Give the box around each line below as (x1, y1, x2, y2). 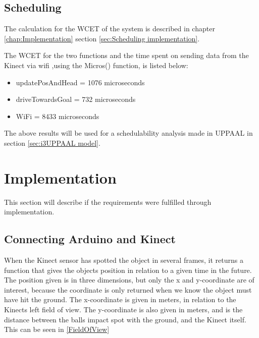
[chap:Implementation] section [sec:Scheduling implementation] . (4, 33, 200, 43)
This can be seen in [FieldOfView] (4, 324, 110, 334)
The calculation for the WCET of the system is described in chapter (4, 23, 215, 34)
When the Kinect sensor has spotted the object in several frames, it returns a (4, 255, 243, 265)
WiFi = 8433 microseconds (16, 110, 99, 121)
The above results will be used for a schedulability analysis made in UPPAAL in (4, 128, 253, 138)
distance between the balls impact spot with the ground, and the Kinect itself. (4, 314, 246, 324)
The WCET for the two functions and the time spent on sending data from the (4, 50, 249, 61)
